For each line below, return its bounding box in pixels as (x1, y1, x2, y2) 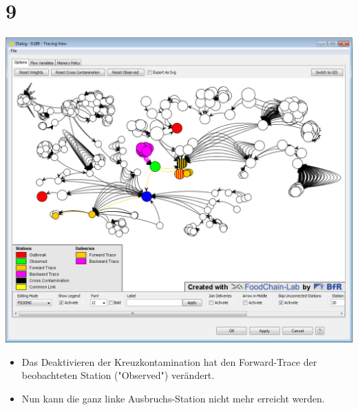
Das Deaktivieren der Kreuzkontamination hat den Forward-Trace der (21, 354, 317, 369)
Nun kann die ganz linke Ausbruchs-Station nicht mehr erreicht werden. (21, 391, 325, 405)
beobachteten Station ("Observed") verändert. (21, 368, 215, 382)
